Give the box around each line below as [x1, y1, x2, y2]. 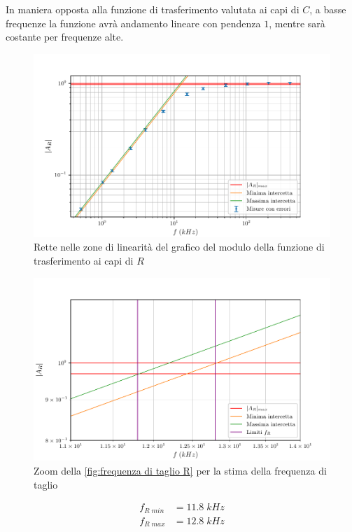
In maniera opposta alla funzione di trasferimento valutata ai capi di [6, 2, 300, 16]
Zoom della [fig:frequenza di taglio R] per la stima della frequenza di [34, 463, 327, 478]
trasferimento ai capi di [34, 253, 134, 267]
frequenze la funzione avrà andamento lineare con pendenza [6, 15, 261, 30]
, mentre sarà [269, 15, 325, 30]
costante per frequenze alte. [6, 29, 124, 44]
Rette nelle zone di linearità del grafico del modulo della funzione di [34, 239, 325, 254]
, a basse [309, 2, 346, 16]
